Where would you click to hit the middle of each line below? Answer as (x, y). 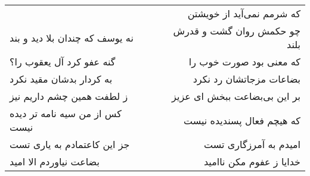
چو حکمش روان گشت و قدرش (237, 31)
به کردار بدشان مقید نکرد (61, 79)
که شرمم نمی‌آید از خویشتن (244, 13)
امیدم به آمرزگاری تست (252, 144)
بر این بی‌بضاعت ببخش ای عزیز (236, 96)
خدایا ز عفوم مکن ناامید (252, 161)
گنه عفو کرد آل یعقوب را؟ (63, 62)
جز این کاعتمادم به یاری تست (70, 144)
